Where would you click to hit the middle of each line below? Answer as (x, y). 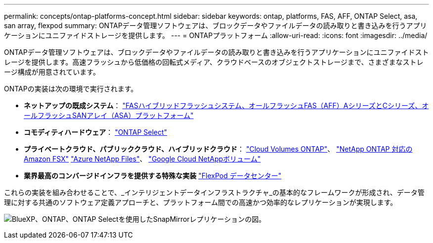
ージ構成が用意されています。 (52, 72)
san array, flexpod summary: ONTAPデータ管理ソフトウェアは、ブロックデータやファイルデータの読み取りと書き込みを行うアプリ (216, 25)
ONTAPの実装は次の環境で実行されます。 (71, 89)
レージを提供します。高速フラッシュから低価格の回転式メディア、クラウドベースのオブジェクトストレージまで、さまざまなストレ (214, 62)
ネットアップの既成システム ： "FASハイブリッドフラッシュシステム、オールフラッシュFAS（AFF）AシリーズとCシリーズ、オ (226, 105)
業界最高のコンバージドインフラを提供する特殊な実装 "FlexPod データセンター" (153, 176)
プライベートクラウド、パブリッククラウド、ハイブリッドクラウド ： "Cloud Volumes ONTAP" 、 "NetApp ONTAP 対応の (218, 149)
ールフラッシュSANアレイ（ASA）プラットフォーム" (109, 115)
